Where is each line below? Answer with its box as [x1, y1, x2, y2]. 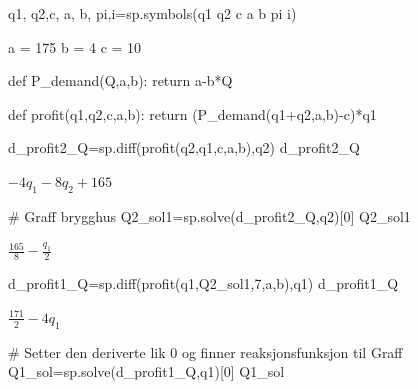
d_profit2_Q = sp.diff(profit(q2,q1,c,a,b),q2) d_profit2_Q [8, 137, 360, 158]
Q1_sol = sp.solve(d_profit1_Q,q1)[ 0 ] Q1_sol [8, 361, 285, 382]
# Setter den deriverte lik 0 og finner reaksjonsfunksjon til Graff [8, 341, 403, 362]
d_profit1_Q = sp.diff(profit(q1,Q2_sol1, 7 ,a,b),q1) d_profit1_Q [8, 273, 399, 294]
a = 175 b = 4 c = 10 [8, 36, 142, 57]
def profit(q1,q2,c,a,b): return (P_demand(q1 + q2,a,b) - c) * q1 [8, 103, 377, 124]
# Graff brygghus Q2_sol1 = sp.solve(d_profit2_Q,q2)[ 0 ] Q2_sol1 [8, 205, 411, 226]
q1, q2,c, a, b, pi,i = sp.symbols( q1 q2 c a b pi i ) [8, 3, 297, 23]
